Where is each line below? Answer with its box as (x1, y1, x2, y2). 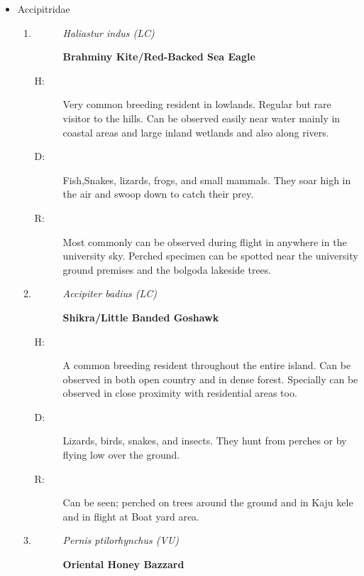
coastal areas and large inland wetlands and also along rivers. (62, 124, 329, 139)
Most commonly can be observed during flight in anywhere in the (62, 234, 347, 249)
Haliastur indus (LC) (62, 25, 155, 40)
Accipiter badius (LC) (62, 286, 158, 301)
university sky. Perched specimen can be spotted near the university (62, 248, 358, 263)
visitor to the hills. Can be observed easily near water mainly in (62, 110, 341, 125)
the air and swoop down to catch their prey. (62, 186, 254, 201)
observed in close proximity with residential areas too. (62, 385, 297, 400)
